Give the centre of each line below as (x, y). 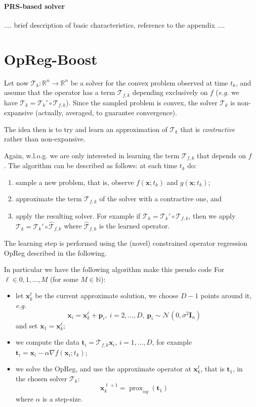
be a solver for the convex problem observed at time (149, 82)
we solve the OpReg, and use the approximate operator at (103, 369)
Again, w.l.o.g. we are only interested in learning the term (92, 155)
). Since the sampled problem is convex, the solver (142, 102)
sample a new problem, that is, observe (75, 182)
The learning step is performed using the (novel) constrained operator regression (126, 243)
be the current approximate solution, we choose (107, 295)
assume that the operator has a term (60, 92)
